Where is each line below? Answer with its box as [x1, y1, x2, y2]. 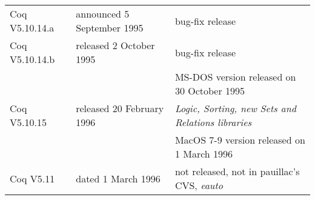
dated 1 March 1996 [76, 171, 161, 185]
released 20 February [76, 101, 164, 115]
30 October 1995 [174, 84, 245, 98]
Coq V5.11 [10, 171, 55, 185]
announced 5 [76, 7, 130, 21]
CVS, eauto [174, 178, 223, 192]
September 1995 [76, 21, 144, 35]
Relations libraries [174, 115, 252, 129]
